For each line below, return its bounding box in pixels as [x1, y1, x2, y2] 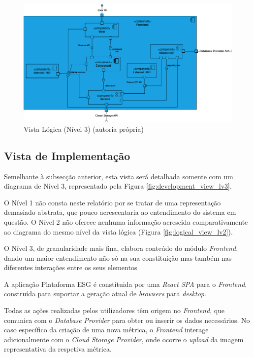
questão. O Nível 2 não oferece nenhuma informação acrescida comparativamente [4, 216, 248, 227]
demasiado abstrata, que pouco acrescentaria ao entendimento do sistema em [4, 207, 236, 217]
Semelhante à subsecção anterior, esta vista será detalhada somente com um [4, 171, 233, 181]
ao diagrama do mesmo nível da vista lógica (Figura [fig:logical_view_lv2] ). [4, 226, 233, 237]
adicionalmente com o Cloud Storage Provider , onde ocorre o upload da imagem [4, 334, 244, 344]
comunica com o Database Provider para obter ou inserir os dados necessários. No [4, 315, 250, 325]
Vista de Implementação [4, 148, 130, 163]
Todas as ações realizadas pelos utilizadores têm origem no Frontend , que [4, 305, 225, 316]
